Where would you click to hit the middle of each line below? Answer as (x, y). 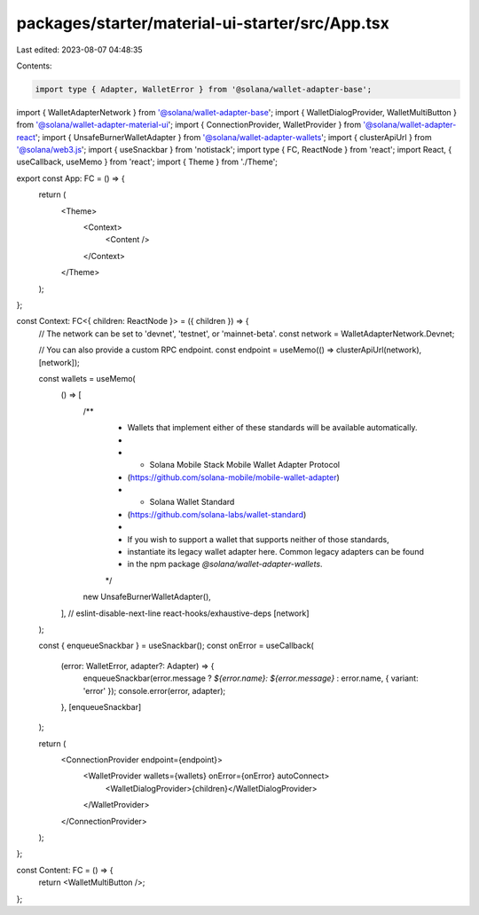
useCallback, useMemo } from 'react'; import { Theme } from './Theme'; (147, 162)
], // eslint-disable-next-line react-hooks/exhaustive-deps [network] (185, 613)
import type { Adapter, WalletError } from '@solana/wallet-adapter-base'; (204, 89)
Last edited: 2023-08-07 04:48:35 (79, 50)
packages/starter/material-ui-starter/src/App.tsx (203, 23)
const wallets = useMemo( (87, 378)
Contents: (34, 66)
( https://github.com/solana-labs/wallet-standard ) (217, 514)
